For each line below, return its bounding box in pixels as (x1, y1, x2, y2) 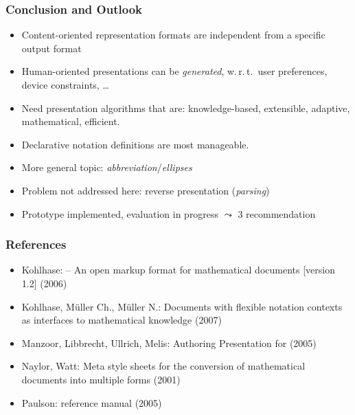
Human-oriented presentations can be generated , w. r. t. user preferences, (21, 64, 328, 78)
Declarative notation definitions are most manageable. (21, 137, 249, 151)
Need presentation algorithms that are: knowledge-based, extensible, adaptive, (21, 100, 350, 115)
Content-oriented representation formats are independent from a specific (21, 27, 325, 42)
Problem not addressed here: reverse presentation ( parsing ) (21, 183, 270, 197)
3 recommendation (238, 206, 316, 221)
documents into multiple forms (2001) (21, 372, 181, 386)
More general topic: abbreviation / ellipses (21, 160, 192, 175)
